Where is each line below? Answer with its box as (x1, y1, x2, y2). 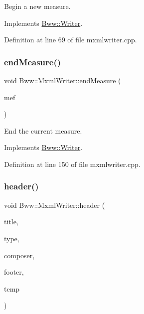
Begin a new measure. (4, 1, 71, 11)
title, (4, 216, 18, 227)
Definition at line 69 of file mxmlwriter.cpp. (4, 34, 137, 45)
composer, (4, 250, 35, 260)
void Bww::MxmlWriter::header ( (4, 199, 105, 210)
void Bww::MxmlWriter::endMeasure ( (4, 75, 121, 85)
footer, (4, 267, 24, 277)
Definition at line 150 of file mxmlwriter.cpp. (4, 158, 141, 169)
